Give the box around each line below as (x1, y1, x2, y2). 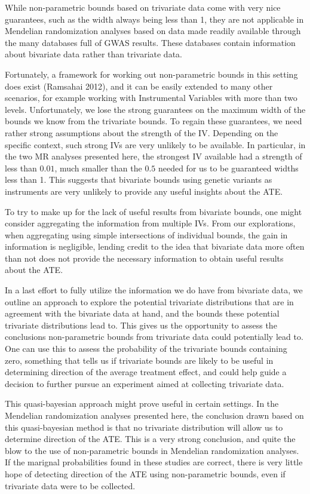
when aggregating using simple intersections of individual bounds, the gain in (5, 228, 288, 241)
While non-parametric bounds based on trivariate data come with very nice (5, 1, 281, 13)
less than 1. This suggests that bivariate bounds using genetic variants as (5, 173, 272, 186)
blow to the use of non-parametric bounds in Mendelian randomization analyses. (5, 444, 299, 456)
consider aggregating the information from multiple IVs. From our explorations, (5, 217, 296, 229)
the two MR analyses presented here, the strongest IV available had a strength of (5, 150, 302, 162)
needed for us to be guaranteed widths (158, 161, 299, 174)
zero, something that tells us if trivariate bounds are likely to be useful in (5, 354, 274, 366)
